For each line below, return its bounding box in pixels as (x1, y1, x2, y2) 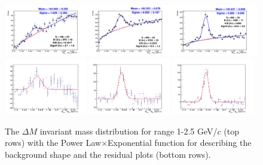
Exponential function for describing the (108, 136, 252, 149)
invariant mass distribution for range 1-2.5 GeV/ (39, 124, 218, 137)
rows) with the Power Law (5, 136, 102, 149)
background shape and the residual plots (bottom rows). (5, 148, 211, 161)
